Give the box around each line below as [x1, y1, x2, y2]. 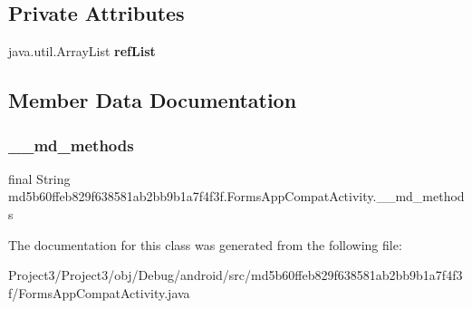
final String [8, 169, 71, 188]
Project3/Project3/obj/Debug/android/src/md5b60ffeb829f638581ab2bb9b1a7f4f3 [8, 266, 463, 285]
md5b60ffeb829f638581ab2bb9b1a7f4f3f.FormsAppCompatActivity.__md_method [8, 187, 465, 206]
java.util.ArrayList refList [8, 42, 156, 61]
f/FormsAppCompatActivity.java [8, 283, 190, 302]
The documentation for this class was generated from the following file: [8, 235, 402, 254]
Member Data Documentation [8, 86, 297, 114]
